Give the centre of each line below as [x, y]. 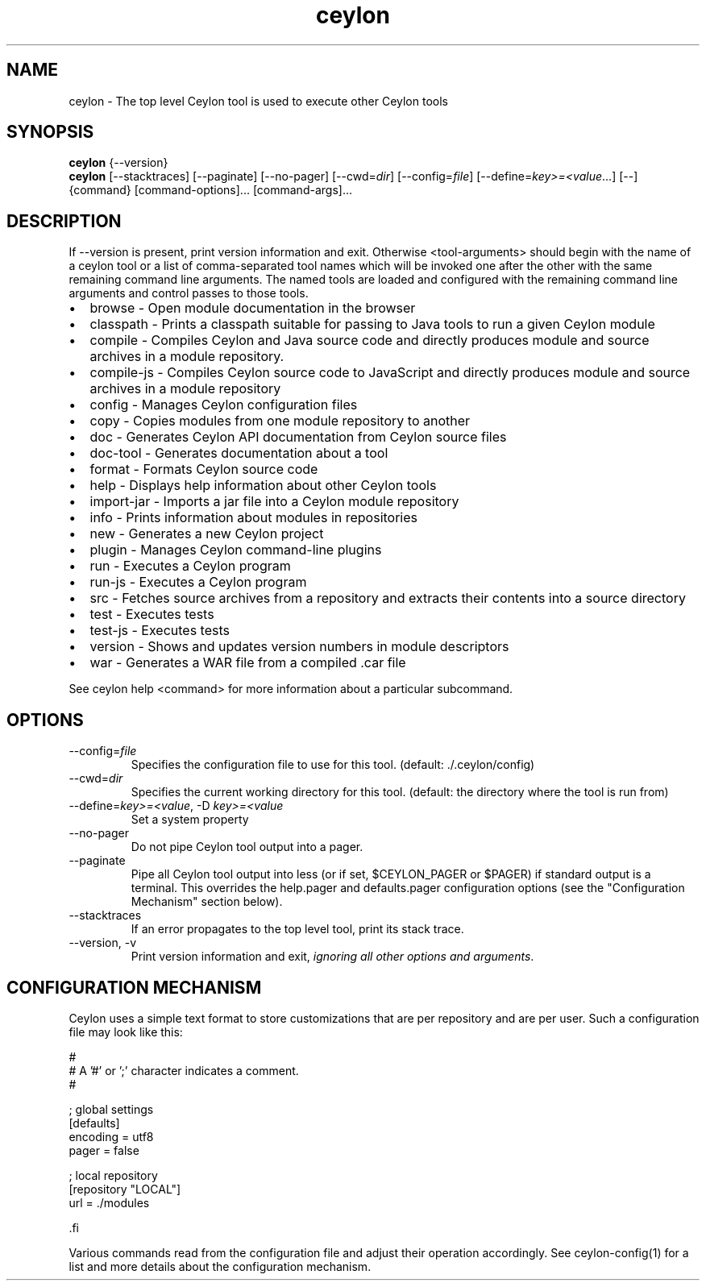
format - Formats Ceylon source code [204, 469]
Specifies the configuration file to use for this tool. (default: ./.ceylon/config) [333, 765]
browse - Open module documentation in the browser [253, 308]
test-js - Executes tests [160, 631]
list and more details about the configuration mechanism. [220, 1266]
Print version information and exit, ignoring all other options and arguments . [332, 957]
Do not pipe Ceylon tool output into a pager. [247, 847]
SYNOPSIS [50, 132]
